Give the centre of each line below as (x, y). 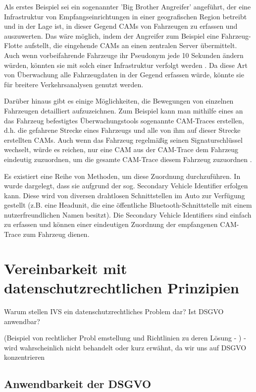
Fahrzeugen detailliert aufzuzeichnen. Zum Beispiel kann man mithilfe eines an (124, 110)
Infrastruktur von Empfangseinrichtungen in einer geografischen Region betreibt (126, 16)
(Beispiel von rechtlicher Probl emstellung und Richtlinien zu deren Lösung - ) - (125, 338)
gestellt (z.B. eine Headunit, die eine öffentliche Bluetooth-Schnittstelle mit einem (128, 205)
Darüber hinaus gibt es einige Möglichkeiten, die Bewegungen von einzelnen (119, 101)
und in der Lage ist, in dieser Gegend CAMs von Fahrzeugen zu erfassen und (121, 26)
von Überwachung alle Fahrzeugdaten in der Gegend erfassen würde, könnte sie (124, 75)
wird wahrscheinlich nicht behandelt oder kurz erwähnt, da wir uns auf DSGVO (125, 347)
